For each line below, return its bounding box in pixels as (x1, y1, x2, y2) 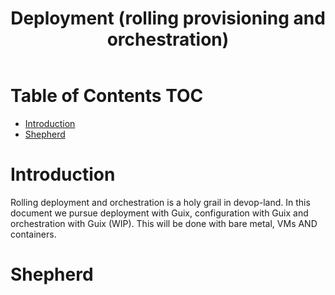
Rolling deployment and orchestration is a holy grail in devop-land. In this (10, 196, 311, 208)
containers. (10, 228, 57, 240)
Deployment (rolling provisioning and (10, 7, 326, 30)
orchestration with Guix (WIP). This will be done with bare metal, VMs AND (10, 217, 318, 229)
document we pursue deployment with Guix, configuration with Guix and (10, 207, 309, 219)
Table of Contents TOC (10, 85, 204, 107)
